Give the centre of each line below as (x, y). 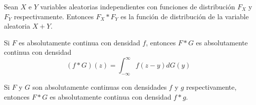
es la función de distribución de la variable (185, 16)
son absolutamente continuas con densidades (100, 87)
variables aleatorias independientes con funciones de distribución (138, 6)
